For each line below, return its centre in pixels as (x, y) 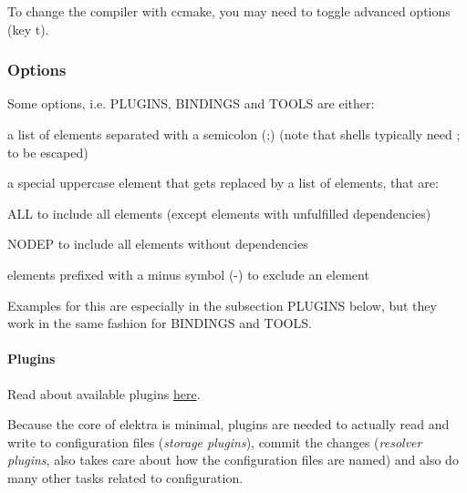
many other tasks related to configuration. (125, 477)
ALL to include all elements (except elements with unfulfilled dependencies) (219, 213)
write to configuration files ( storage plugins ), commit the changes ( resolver (215, 442)
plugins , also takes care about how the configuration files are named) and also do (233, 460)
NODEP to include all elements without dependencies (158, 244)
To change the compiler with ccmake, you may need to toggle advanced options (229, 11)
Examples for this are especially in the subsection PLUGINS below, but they (222, 305)
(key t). (28, 29)
